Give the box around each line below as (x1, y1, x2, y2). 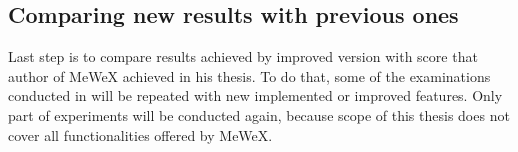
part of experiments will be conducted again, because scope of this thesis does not (8, 104, 510, 125)
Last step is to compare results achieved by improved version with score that (8, 46, 478, 67)
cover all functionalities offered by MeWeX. (8, 124, 273, 145)
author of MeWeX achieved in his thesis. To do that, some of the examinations (8, 65, 491, 86)
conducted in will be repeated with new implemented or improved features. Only (8, 85, 503, 106)
